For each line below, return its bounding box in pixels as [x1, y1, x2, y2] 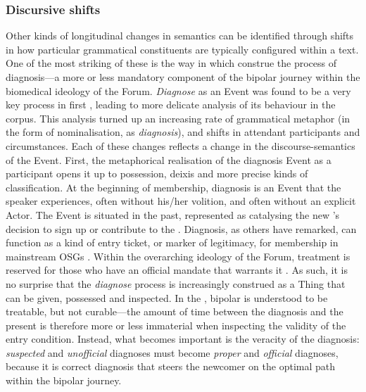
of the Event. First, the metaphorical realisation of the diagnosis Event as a [6, 152, 332, 167]
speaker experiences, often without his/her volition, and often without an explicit [6, 194, 356, 208]
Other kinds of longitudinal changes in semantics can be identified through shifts [6, 28, 354, 43]
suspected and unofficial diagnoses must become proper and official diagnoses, [6, 345, 339, 360]
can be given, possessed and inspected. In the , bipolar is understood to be [6, 290, 328, 305]
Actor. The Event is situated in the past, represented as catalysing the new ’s [6, 207, 340, 222]
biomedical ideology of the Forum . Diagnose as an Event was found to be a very [6, 83, 351, 98]
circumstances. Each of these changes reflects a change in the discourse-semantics [6, 138, 355, 153]
